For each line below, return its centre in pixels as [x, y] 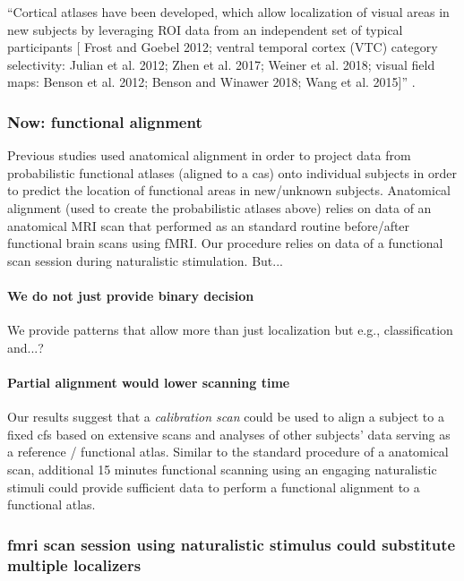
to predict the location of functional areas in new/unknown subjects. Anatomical [229, 190]
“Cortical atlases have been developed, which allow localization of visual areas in [228, 12]
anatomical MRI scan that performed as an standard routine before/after [209, 225]
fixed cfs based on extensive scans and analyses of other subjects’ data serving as [229, 434]
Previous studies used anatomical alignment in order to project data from [209, 155]
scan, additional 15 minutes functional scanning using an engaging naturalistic [222, 469]
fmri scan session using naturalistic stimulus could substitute [232, 544]
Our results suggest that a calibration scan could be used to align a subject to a [226, 417]
